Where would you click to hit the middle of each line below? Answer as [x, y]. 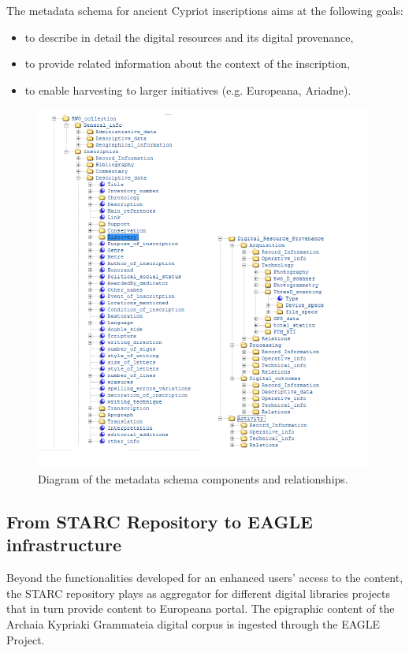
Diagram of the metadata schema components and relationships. [193, 478]
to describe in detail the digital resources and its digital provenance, [189, 37]
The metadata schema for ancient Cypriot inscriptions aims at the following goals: [205, 10]
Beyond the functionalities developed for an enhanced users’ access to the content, [205, 578]
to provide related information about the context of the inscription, [187, 63]
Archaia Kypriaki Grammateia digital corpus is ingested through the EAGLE [193, 623]
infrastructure [64, 545]
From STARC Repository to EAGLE [160, 521]
